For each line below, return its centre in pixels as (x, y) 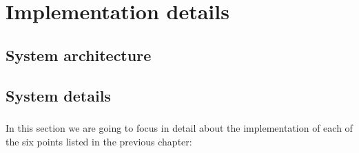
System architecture (79, 55)
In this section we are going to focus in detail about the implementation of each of (179, 128)
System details (58, 95)
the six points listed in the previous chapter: (99, 141)
